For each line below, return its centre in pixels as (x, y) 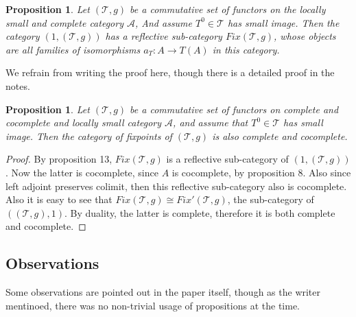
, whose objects (305, 36)
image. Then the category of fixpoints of (89, 136)
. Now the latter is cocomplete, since (82, 172)
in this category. (246, 49)
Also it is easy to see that (59, 199)
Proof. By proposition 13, (59, 159)
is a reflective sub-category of (227, 159)
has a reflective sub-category (164, 36)
